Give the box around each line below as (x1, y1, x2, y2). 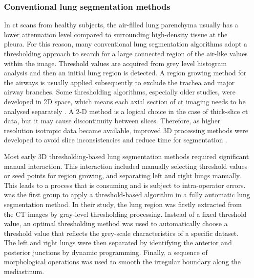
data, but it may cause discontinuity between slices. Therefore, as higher (4, 116, 221, 126)
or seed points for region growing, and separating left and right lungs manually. (4, 170, 241, 181)
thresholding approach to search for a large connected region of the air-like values (4, 48, 248, 58)
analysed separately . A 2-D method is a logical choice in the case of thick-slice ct (4, 106, 248, 116)
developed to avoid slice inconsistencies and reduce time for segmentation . (4, 135, 227, 145)
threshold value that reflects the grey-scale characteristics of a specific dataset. (4, 228, 239, 238)
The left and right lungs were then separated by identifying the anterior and (4, 237, 232, 248)
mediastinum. (4, 266, 44, 277)
